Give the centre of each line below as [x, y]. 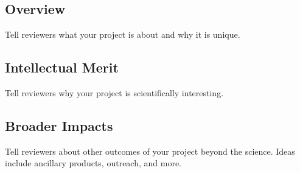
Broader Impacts [59, 125]
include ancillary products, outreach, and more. [93, 163]
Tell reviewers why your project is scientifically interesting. [114, 93]
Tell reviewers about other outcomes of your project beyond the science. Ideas [150, 151]
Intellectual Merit [62, 67]
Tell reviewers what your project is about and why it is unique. [123, 34]
